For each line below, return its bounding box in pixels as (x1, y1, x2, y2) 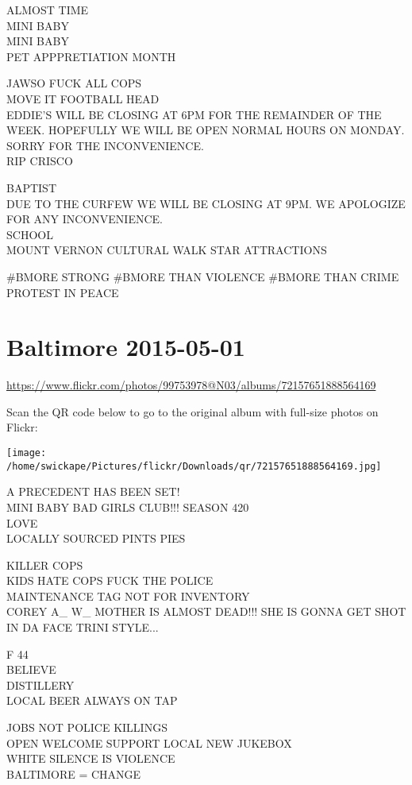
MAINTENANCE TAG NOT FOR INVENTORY (6, 587, 250, 604)
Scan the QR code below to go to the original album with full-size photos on (6, 403, 379, 420)
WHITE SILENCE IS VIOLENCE (6, 750, 175, 767)
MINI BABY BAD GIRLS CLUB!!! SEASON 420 (6, 498, 249, 515)
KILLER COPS (6, 556, 83, 573)
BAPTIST (6, 179, 56, 195)
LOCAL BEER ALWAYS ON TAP (6, 692, 178, 709)
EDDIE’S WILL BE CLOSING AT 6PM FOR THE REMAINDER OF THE (6, 106, 382, 122)
